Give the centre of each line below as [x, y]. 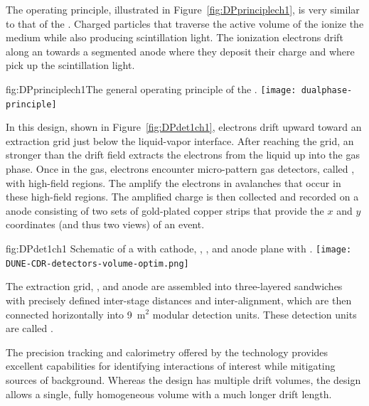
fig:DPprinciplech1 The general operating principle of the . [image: [151, 89]
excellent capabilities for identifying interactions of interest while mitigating [171, 366]
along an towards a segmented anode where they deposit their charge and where [180, 51]
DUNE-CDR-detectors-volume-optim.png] [97, 263]
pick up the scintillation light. [70, 65]
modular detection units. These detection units [255, 314]
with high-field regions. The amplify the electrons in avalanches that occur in [173, 182]
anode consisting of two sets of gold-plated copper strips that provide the [165, 210]
